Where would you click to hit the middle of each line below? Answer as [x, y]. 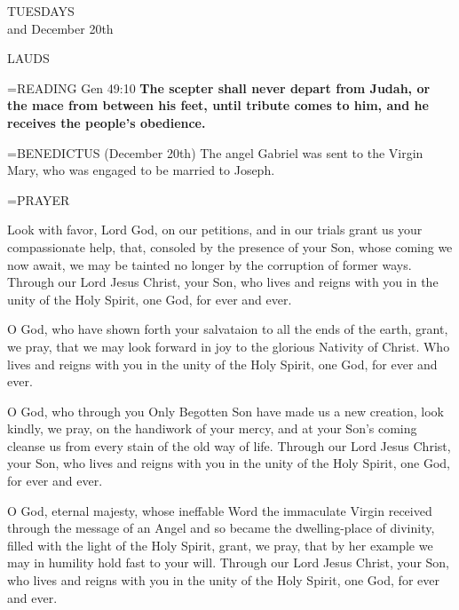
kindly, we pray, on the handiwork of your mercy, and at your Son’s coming [212, 428]
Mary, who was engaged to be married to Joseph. [141, 170]
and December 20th [60, 28]
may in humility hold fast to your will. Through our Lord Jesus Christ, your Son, [228, 562]
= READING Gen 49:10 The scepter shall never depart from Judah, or [219, 87]
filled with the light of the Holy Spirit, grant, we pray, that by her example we [220, 545]
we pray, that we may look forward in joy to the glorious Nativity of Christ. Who [229, 346]
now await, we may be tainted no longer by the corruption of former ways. [210, 264]
